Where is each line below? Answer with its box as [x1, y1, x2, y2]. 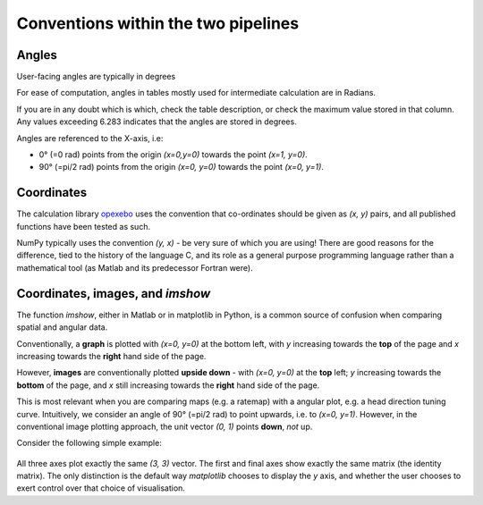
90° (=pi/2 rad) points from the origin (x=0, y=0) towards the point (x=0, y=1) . [38, 162, 324, 173]
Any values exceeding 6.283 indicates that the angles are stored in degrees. [16, 116, 297, 127]
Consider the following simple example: [16, 438, 163, 449]
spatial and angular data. [16, 322, 108, 332]
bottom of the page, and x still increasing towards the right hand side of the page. [16, 380, 320, 391]
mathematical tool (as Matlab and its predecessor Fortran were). [16, 262, 254, 273]
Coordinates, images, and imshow [16, 286, 211, 301]
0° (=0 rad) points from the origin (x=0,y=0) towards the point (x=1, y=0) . [38, 149, 308, 160]
